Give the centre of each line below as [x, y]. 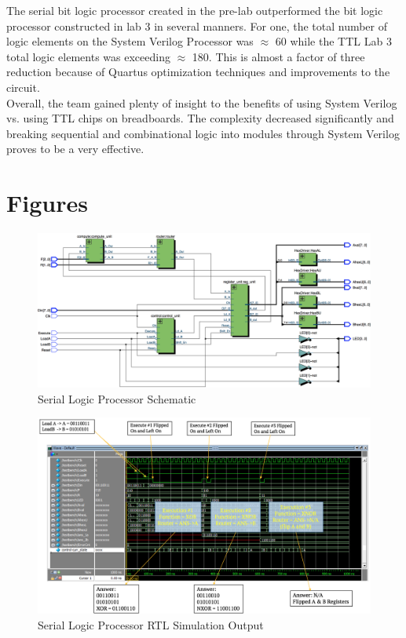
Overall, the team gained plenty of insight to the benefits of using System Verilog [202, 102]
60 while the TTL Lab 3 [333, 41]
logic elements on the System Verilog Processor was [130, 41]
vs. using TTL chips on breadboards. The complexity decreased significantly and [200, 118]
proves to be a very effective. [75, 149]
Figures [47, 203]
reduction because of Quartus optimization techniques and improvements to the [198, 72]
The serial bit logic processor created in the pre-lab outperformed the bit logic [195, 10]
